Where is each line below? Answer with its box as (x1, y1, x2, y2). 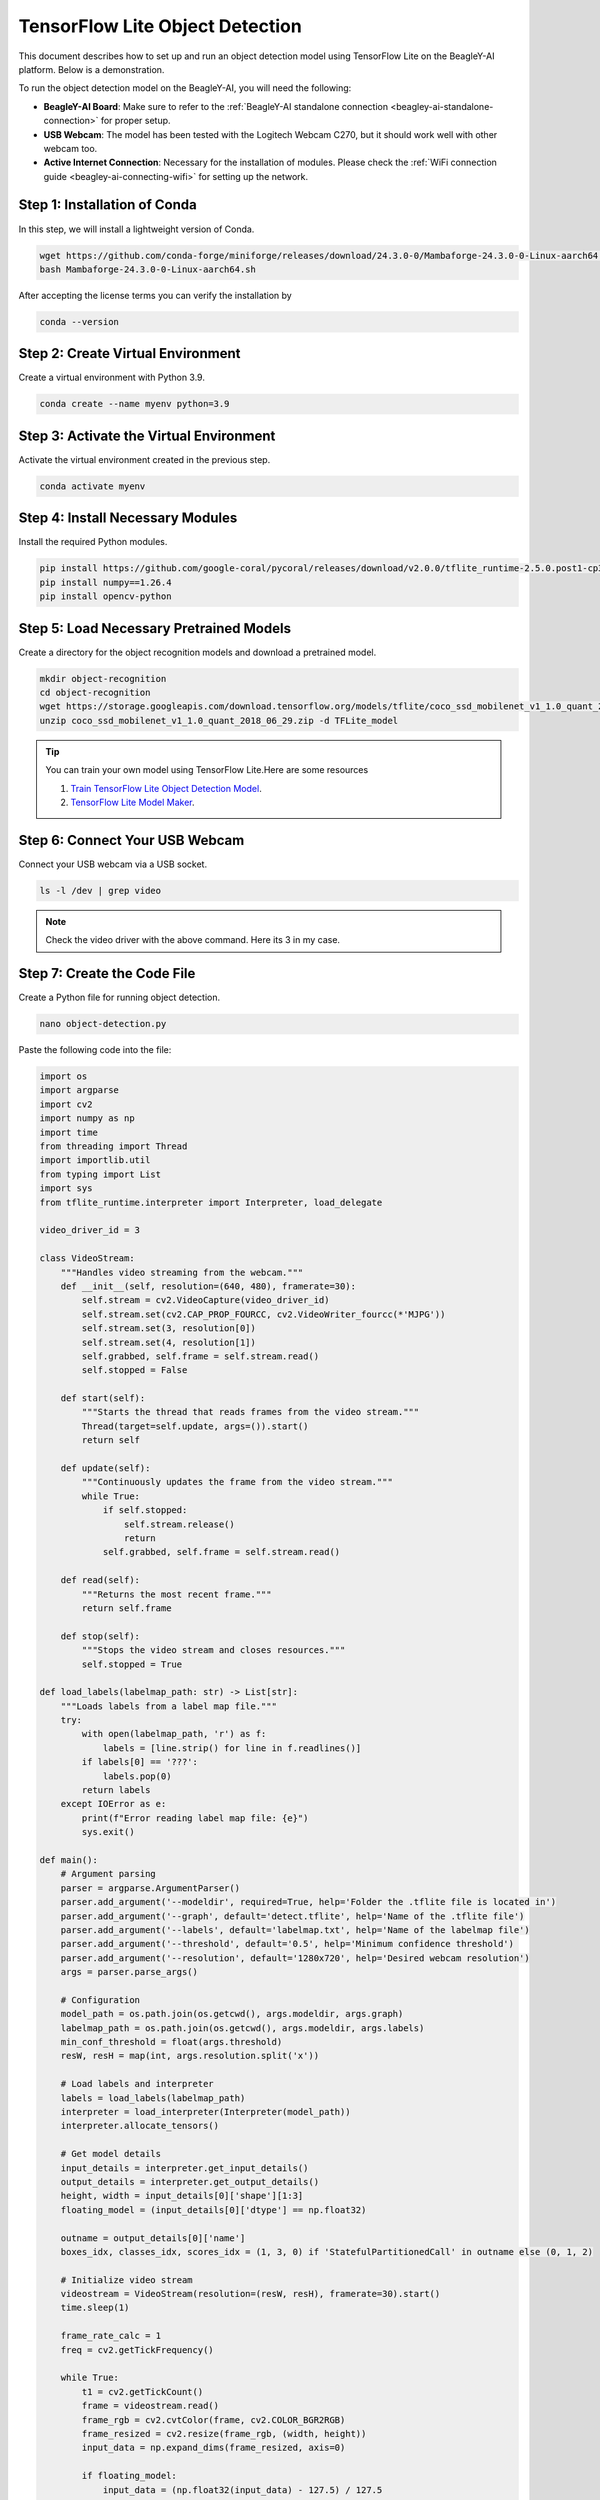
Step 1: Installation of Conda (18, 196, 197, 214)
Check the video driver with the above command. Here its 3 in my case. (45, 934, 340, 946)
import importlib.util (39, 1155, 151, 1166)
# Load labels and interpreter (60, 2078, 214, 2090)
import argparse (39, 1085, 120, 1096)
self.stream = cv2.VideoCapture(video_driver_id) (81, 1295, 330, 1306)
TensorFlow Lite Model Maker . (70, 796, 195, 808)
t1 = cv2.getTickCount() (81, 2386, 204, 2397)
